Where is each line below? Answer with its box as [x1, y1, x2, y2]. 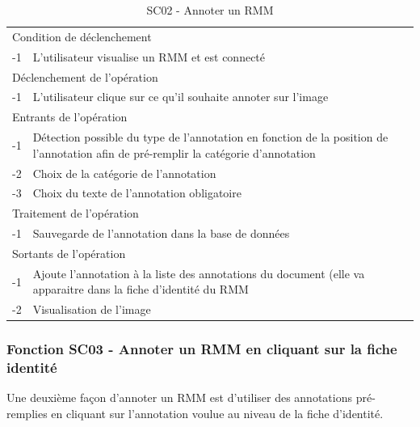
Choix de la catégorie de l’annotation [32, 164, 216, 181]
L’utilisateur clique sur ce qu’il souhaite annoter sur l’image [32, 88, 329, 105]
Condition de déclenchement [12, 27, 152, 44]
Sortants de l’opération [12, 244, 126, 261]
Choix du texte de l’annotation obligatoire [32, 184, 241, 201]
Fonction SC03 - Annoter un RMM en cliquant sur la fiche [6, 339, 397, 359]
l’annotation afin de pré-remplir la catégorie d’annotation [32, 144, 316, 161]
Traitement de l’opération [12, 205, 139, 222]
